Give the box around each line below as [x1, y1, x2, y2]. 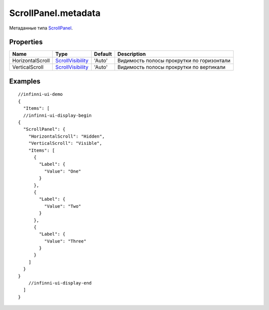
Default [94, 50, 112, 57]
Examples [9, 77, 41, 85]
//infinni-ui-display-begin [23, 112, 92, 118]
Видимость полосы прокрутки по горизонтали [117, 57, 231, 64]
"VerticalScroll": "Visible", [28, 140, 102, 146]
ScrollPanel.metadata [9, 7, 101, 18]
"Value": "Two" [44, 203, 82, 209]
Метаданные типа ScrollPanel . [9, 25, 73, 31]
